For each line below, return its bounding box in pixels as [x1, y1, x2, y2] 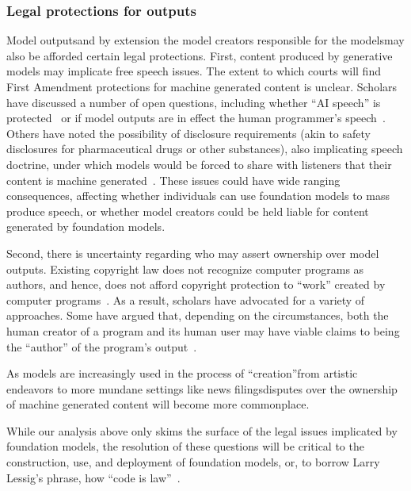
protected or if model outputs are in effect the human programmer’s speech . [6, 109, 386, 126]
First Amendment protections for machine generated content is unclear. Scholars [6, 79, 398, 94]
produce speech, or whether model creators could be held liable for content [6, 202, 369, 219]
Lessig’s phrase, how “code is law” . [6, 469, 181, 485]
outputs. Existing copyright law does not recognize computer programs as [6, 260, 364, 277]
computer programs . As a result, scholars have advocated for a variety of [6, 291, 365, 308]
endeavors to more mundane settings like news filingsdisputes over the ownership [6, 380, 398, 397]
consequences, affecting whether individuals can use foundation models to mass [6, 187, 390, 204]
